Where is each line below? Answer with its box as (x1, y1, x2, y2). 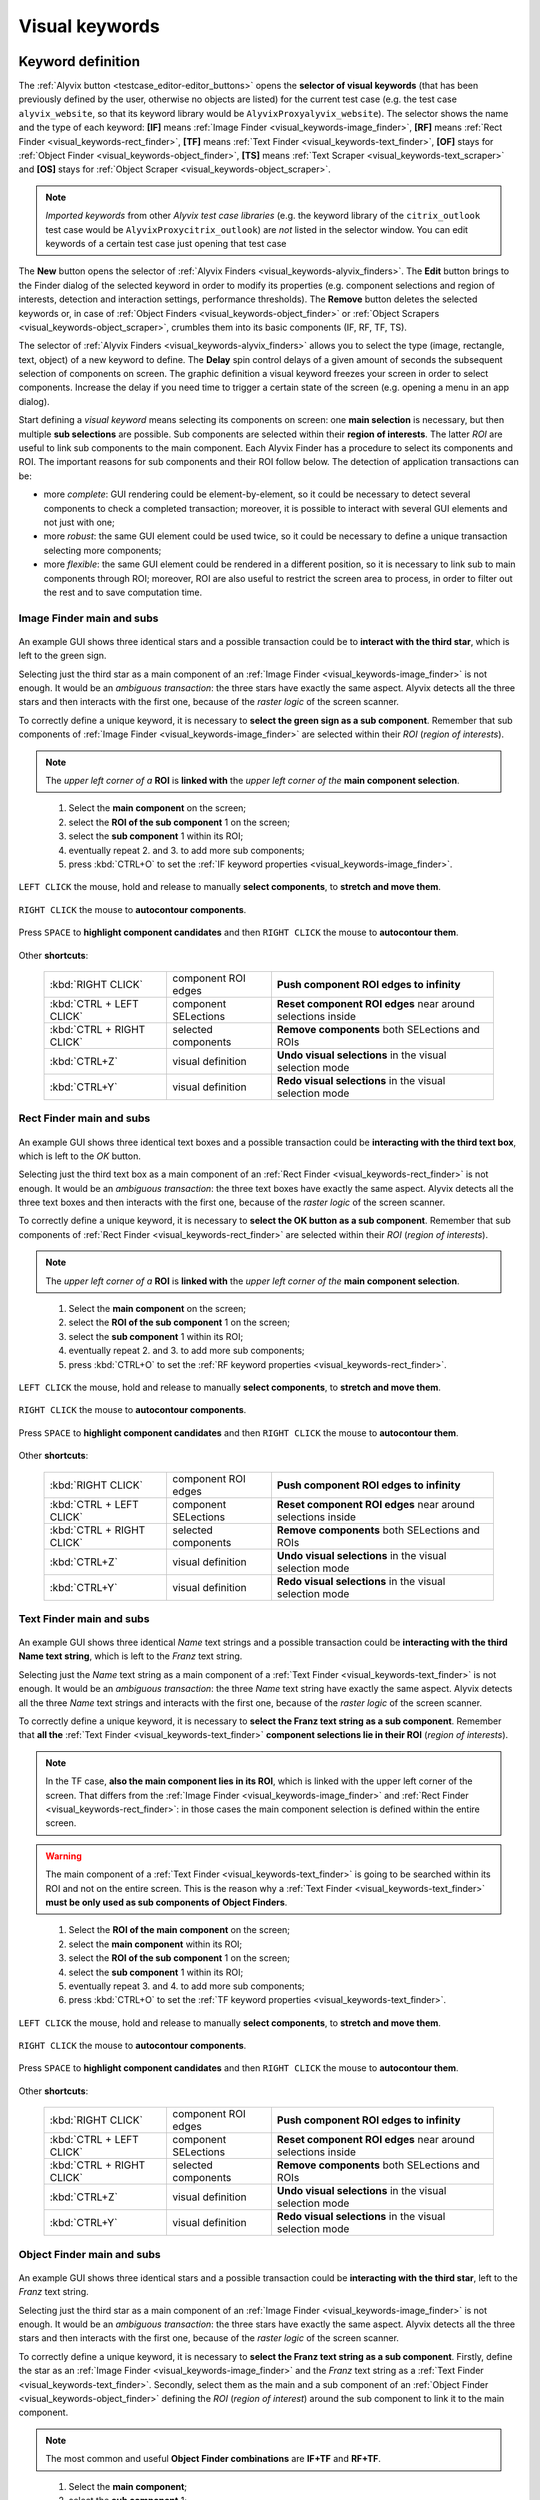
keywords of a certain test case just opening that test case (45, 237, 287, 249)
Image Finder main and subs (18, 611, 159, 625)
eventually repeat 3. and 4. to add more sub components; (68, 1980, 305, 1992)
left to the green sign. (18, 650, 107, 662)
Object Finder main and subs (18, 2247, 162, 2261)
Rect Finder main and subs (18, 1111, 151, 1125)
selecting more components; (43, 544, 162, 556)
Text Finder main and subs (18, 1611, 150, 1625)
